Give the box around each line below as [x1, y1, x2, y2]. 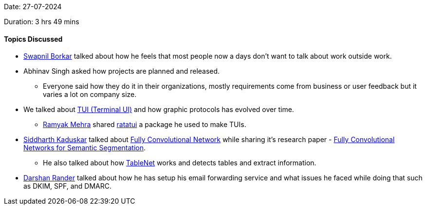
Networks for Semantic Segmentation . [23, 144, 146, 152]
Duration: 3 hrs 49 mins [4, 17, 79, 26]
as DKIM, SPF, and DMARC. [23, 182, 112, 191]
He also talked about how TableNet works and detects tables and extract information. [43, 159, 316, 167]
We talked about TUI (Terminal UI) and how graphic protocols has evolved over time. [23, 105, 294, 114]
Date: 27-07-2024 [4, 2, 62, 11]
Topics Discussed [4, 34, 63, 43]
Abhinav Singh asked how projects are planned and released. [23, 67, 220, 76]
